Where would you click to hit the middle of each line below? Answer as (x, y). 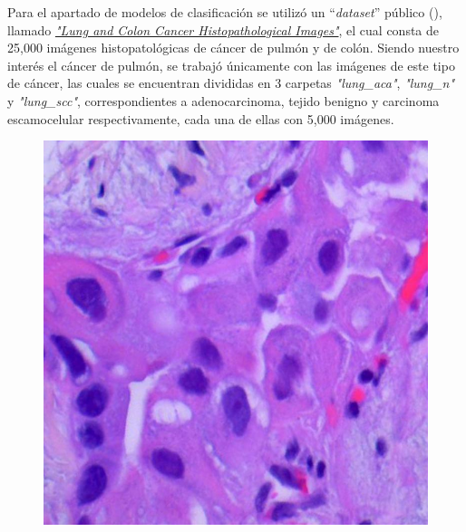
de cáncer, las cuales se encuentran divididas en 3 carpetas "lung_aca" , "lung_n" (231, 83)
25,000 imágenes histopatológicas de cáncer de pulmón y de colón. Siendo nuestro (233, 48)
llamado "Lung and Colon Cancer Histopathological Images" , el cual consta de (223, 29)
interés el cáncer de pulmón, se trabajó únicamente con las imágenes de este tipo (231, 65)
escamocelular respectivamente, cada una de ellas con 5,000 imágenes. (201, 118)
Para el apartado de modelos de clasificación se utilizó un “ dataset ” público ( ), (225, 12)
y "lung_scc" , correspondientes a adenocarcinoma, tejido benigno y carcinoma (223, 100)
